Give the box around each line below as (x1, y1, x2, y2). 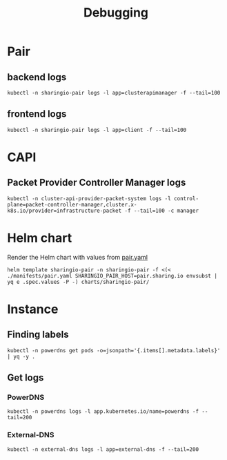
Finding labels (7, 329, 69, 341)
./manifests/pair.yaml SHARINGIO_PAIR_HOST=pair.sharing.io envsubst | (7, 272, 217, 279)
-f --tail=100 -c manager (124, 207, 199, 214)
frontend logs (7, 108, 67, 120)
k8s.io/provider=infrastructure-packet (7, 207, 122, 214)
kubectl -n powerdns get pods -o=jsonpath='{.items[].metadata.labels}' (7, 347, 221, 354)
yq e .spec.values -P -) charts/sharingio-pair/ (7, 278, 150, 285)
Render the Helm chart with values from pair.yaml (7, 253, 148, 261)
